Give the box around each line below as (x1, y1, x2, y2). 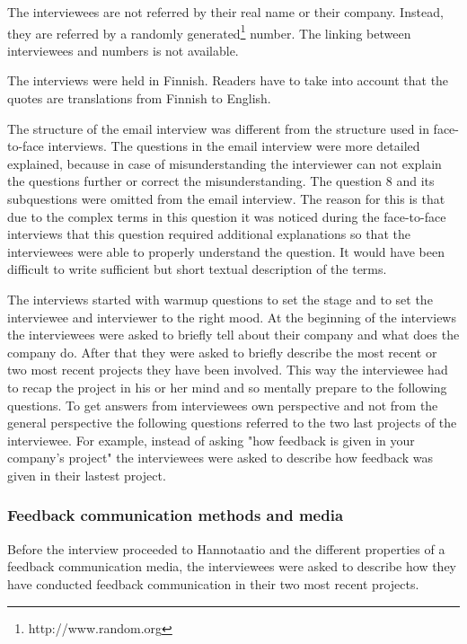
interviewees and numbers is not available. (7, 40, 239, 59)
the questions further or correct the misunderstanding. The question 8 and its (7, 172, 435, 190)
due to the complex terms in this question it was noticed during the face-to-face (7, 207, 446, 225)
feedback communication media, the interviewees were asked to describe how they (7, 557, 456, 576)
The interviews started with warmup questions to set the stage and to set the (7, 289, 433, 308)
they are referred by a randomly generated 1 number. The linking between (7, 21, 411, 42)
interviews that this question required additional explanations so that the (7, 225, 410, 243)
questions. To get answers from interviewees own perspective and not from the (7, 395, 438, 414)
